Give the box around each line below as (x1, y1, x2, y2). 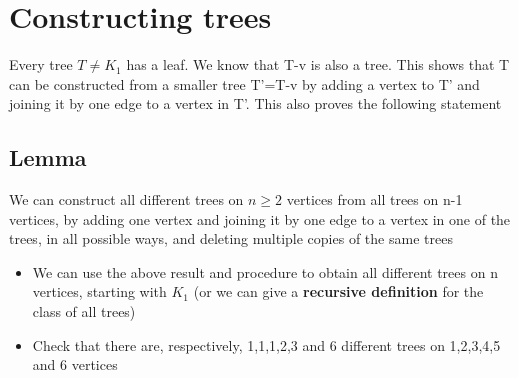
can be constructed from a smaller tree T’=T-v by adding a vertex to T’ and (9, 73, 480, 94)
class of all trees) (32, 301, 136, 322)
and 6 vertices (32, 354, 118, 375)
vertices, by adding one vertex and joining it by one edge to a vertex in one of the (9, 208, 511, 229)
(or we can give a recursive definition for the (193, 281, 484, 302)
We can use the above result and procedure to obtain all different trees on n (32, 261, 498, 282)
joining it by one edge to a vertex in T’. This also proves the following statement (9, 93, 502, 114)
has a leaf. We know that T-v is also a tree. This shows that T (126, 54, 510, 75)
